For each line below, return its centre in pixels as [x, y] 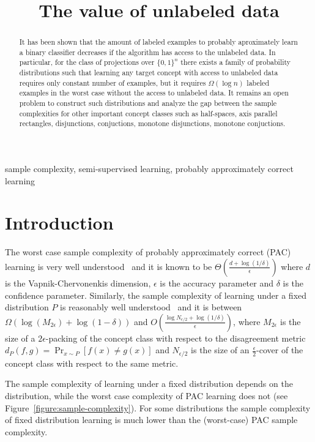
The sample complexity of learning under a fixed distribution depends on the [149, 384]
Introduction [59, 223]
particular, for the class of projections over [87, 62]
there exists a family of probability [236, 62]
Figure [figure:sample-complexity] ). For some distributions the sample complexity [158, 407]
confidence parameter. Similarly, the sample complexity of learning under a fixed [156, 295]
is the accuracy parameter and [217, 283]
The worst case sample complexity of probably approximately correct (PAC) [148, 252]
